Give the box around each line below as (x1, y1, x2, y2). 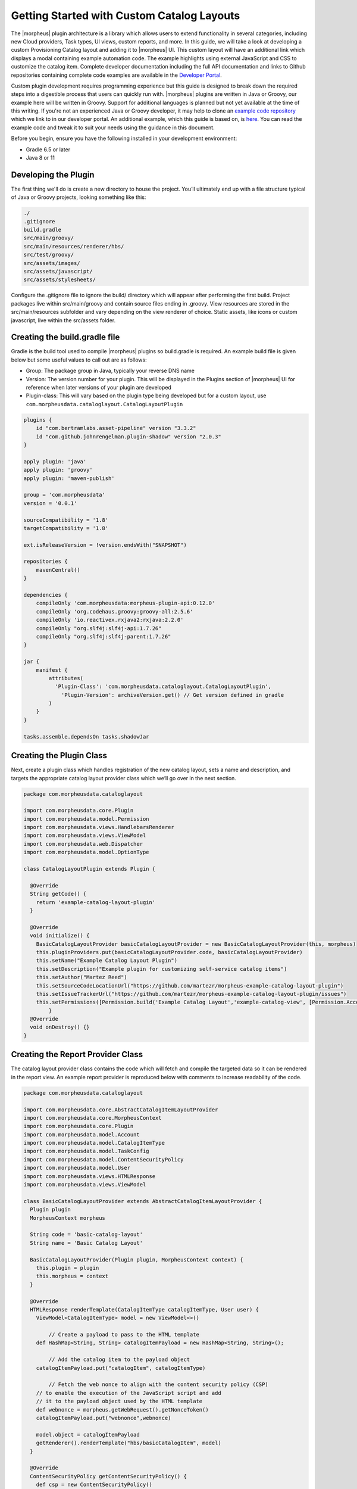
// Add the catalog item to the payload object (48, 1356, 190, 1363)
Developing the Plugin (11, 170, 95, 180)
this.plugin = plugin (36, 1264, 99, 1271)
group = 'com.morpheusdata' (23, 491, 105, 499)
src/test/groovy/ (23, 251, 74, 258)
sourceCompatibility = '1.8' (23, 516, 109, 524)
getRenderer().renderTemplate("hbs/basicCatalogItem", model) (36, 1440, 221, 1447)
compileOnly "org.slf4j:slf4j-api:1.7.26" (36, 625, 162, 631)
